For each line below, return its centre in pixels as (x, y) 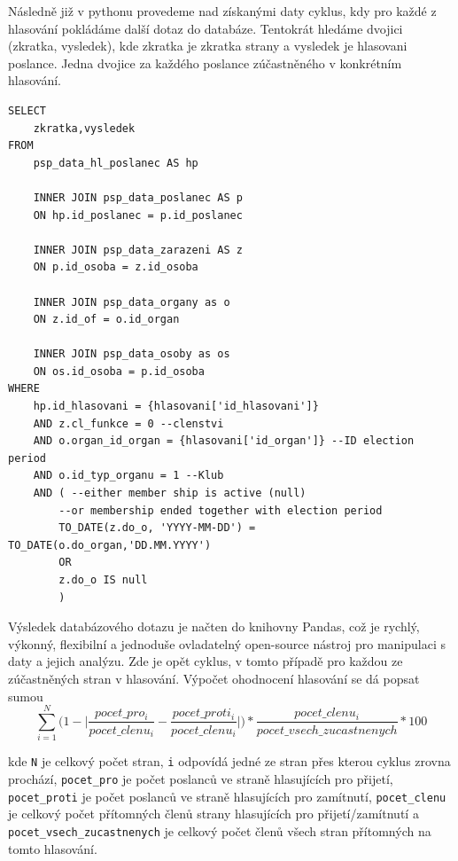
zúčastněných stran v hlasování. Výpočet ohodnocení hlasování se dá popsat (214, 678)
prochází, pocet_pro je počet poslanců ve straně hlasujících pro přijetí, (201, 778)
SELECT (27, 110)
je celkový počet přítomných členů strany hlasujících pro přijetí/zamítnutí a (213, 814)
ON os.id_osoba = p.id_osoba (119, 371)
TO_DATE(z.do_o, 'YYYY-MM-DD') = (157, 528)
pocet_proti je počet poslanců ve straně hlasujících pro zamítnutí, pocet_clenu (227, 796)
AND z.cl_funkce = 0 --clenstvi (128, 423)
